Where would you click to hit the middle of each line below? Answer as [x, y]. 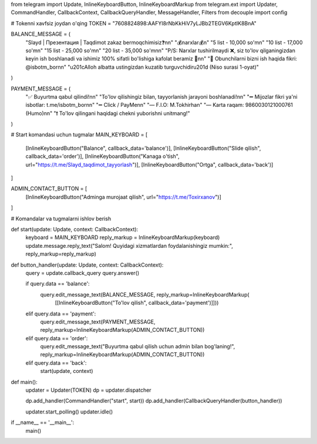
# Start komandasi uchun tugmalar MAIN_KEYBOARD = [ [79, 134]
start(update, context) [67, 371]
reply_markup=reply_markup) [61, 254]
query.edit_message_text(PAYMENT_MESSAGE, [98, 322]
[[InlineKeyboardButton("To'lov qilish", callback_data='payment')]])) [137, 303]
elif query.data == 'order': [57, 338]
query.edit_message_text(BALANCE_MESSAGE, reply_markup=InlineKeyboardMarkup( [145, 294]
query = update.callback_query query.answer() [82, 273]
